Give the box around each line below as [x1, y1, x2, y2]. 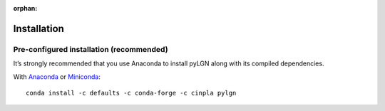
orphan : [13, 4, 38, 12]
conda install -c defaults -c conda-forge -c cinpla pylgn [26, 89, 237, 97]
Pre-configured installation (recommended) [13, 44, 168, 54]
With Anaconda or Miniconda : [13, 72, 101, 81]
